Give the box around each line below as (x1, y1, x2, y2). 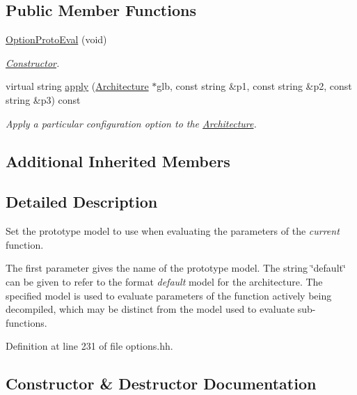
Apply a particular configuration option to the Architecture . (6, 116, 257, 130)
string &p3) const (6, 92, 81, 107)
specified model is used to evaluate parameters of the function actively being (6, 288, 332, 302)
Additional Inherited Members (6, 150, 230, 171)
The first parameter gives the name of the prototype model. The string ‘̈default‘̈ (6, 261, 346, 275)
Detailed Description (6, 191, 158, 212)
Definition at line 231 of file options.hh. (6, 339, 173, 353)
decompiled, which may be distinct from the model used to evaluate (6, 302, 295, 316)
